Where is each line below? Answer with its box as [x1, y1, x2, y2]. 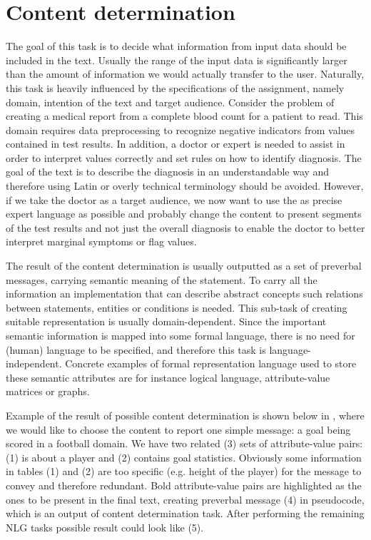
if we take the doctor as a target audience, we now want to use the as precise [6, 192, 342, 207]
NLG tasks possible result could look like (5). [6, 519, 204, 534]
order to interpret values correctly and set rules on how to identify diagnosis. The [6, 150, 362, 165]
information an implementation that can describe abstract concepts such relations [6, 286, 363, 301]
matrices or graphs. [6, 384, 90, 399]
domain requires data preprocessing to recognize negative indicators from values [6, 122, 355, 137]
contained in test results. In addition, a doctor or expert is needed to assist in [6, 136, 345, 151]
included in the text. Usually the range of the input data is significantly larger [6, 52, 347, 67]
